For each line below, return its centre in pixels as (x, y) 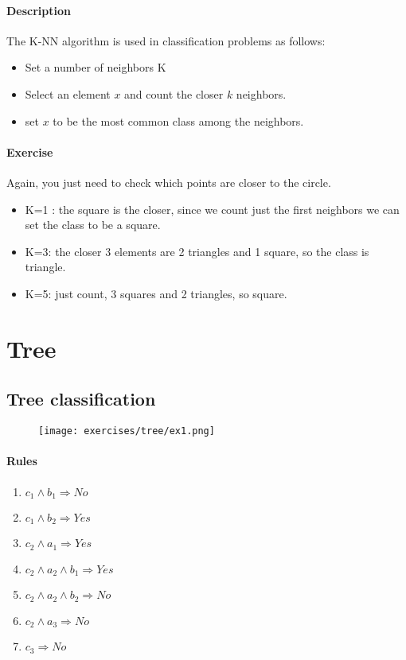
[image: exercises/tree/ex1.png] (127, 431)
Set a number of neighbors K (96, 67)
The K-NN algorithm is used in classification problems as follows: (166, 40)
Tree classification (81, 399)
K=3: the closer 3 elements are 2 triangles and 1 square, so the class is (197, 251)
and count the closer (174, 93)
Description (39, 10)
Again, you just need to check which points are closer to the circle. (169, 182)
